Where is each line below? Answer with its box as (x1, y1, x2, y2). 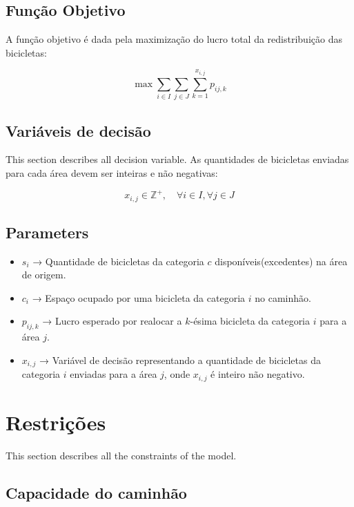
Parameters (6, 221, 89, 242)
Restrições (6, 408, 106, 436)
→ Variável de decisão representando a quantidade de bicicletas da (39, 352, 321, 367)
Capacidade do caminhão (6, 481, 187, 503)
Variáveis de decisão (6, 119, 151, 141)
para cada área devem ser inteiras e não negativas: (6, 165, 218, 180)
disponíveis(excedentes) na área (215, 254, 348, 268)
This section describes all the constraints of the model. (6, 448, 237, 462)
